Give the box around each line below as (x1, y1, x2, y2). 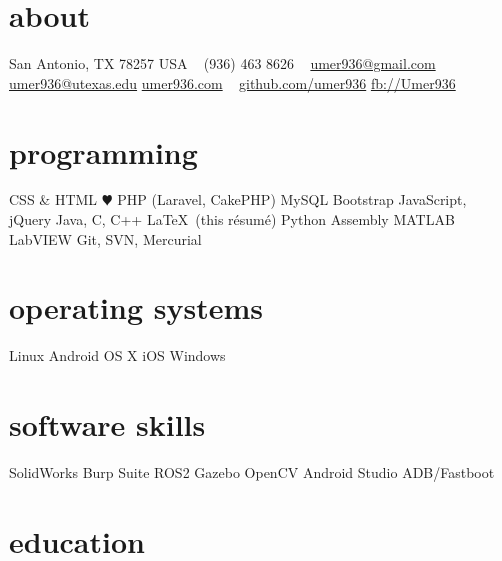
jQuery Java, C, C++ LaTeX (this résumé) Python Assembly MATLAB (9, 209, 455, 230)
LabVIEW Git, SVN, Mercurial (9, 228, 202, 249)
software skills (9, 404, 206, 445)
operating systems (9, 287, 263, 328)
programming (9, 131, 198, 172)
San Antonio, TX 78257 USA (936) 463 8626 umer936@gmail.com (9, 53, 436, 74)
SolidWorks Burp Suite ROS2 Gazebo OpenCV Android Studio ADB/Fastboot (9, 462, 495, 483)
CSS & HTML (9, 189, 98, 210)
